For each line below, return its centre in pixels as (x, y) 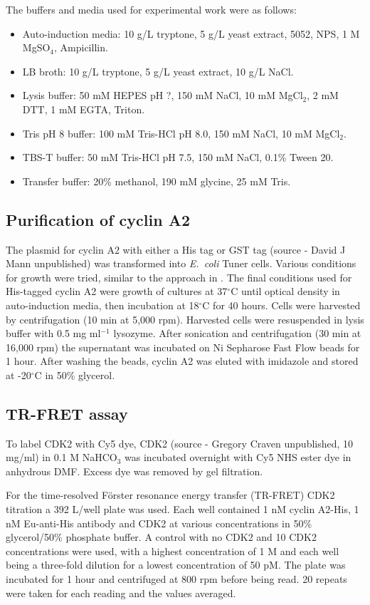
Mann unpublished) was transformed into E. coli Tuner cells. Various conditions (181, 263)
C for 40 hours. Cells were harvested (281, 305)
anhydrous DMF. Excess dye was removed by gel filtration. (134, 471)
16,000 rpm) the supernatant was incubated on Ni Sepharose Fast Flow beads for (183, 347)
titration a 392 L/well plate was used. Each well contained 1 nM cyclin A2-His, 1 (183, 509)
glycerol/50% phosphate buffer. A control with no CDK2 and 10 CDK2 (161, 537)
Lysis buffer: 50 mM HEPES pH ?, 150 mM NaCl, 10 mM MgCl (163, 95)
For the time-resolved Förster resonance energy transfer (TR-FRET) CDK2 (170, 495)
